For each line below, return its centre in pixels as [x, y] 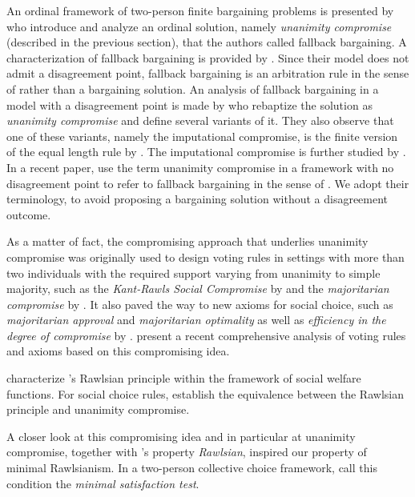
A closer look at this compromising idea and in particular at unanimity [181, 436]
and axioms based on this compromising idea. [118, 351]
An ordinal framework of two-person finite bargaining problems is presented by [200, 10]
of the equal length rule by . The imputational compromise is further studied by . [206, 152]
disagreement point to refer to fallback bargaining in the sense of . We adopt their [208, 183]
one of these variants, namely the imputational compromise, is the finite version [202, 136]
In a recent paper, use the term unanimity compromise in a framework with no [200, 167]
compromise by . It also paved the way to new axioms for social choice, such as [200, 304]
